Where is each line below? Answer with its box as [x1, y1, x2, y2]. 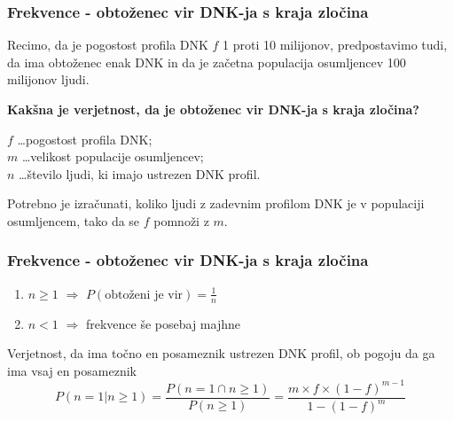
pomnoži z [153, 211, 209, 230]
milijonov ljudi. [7, 70, 90, 89]
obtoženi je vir [105, 288, 184, 301]
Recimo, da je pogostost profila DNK [7, 35, 208, 54]
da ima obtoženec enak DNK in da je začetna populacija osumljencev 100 [7, 52, 406, 71]
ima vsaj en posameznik [7, 361, 137, 379]
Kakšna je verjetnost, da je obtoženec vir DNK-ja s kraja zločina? [7, 100, 419, 118]
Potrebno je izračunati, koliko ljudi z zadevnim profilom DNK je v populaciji [7, 194, 425, 213]
